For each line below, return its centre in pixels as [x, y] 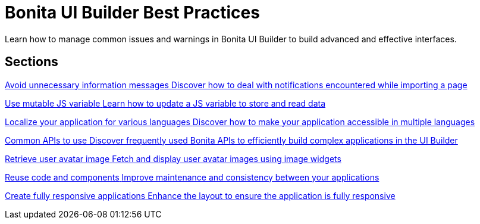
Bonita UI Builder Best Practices [132, 13]
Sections [32, 62]
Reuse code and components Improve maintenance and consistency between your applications [192, 177]
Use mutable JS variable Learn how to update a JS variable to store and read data [165, 103]
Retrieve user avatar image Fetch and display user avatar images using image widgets [173, 158]
